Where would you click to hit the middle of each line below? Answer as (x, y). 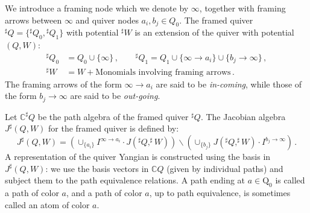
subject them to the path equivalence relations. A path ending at (125, 180)
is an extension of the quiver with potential (214, 32)
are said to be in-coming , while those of (229, 84)
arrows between (33, 20)
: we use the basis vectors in (97, 168)
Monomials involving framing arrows (163, 72)
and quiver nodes (107, 20)
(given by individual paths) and (225, 168)
